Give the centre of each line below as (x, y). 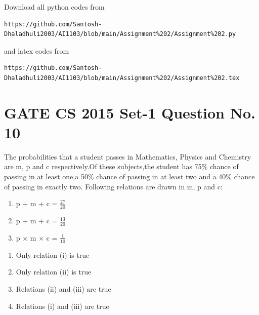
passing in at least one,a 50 (46, 176)
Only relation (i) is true (53, 254)
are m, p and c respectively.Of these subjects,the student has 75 (103, 166)
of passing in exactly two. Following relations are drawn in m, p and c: (113, 186)
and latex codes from (37, 50)
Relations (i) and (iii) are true (62, 306)
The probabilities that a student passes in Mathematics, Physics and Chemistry (128, 156)
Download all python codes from (54, 7)
